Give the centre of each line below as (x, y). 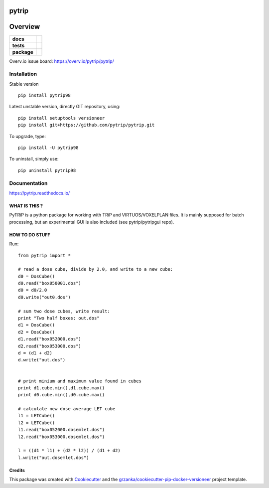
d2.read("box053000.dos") (50, 346)
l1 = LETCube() (37, 416)
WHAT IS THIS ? (26, 206)
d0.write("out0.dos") (44, 297)
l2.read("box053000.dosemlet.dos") (62, 437)
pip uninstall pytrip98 (47, 170)
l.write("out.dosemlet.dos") (54, 458)
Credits (17, 470)
